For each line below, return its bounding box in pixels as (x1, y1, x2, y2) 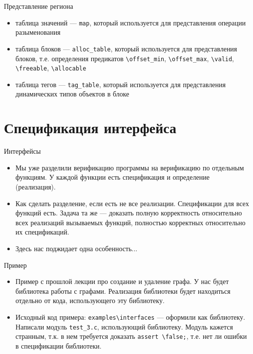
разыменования (15, 27, 61, 37)
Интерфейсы (4, 146, 41, 156)
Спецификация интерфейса (4, 118, 177, 138)
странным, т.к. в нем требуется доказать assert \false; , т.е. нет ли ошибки (15, 331, 247, 341)
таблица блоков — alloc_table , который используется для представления (15, 43, 237, 53)
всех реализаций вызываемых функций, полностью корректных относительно (15, 217, 246, 227)
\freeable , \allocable (15, 63, 86, 73)
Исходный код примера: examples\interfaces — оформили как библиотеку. (15, 311, 245, 322)
